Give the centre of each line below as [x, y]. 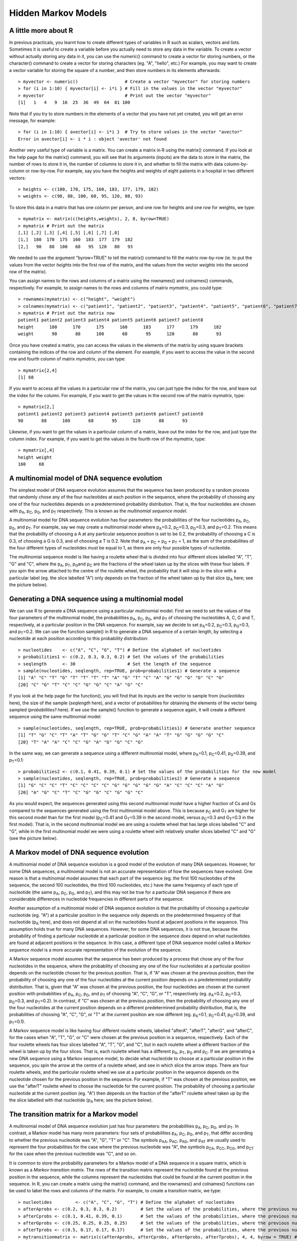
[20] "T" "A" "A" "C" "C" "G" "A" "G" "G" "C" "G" [81, 742]
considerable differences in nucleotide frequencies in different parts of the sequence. [97, 899]
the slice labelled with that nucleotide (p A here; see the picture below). [81, 1101]
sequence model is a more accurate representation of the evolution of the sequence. [96, 950]
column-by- [236, 164]
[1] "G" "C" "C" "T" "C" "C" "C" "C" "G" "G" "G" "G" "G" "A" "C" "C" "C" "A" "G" [121, 785]
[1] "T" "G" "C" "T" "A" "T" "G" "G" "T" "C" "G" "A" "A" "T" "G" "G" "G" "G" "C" [121, 735]
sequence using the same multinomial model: [55, 717]
